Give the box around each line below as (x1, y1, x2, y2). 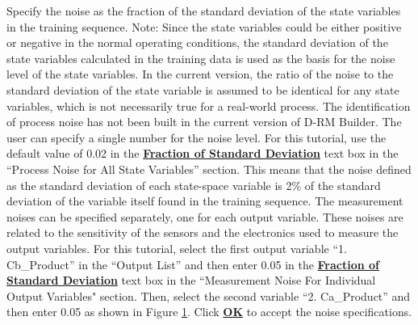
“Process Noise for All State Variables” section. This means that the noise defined (6, 160, 412, 177)
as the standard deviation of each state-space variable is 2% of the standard (6, 176, 381, 193)
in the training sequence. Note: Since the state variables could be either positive (6, 18, 402, 35)
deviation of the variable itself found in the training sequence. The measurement (6, 192, 403, 209)
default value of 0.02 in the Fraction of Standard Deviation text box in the (6, 145, 399, 162)
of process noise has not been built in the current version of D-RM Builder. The (6, 113, 402, 130)
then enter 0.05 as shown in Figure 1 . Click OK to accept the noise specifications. (6, 303, 412, 320)
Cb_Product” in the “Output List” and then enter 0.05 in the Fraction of (6, 255, 380, 272)
